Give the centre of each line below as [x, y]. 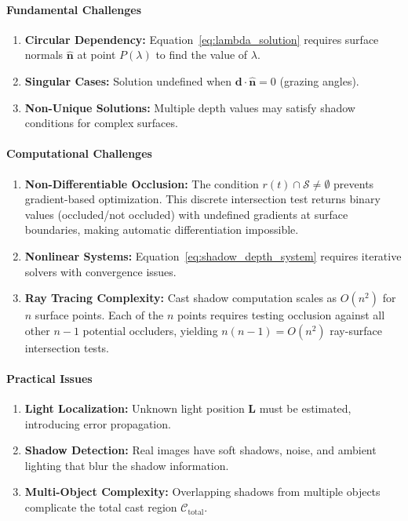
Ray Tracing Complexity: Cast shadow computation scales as [181, 298]
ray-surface [356, 330]
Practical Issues [49, 378]
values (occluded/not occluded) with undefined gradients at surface [186, 214]
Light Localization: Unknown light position [135, 408]
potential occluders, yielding [150, 330]
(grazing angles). [319, 80]
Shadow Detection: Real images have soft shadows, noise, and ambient [200, 450]
